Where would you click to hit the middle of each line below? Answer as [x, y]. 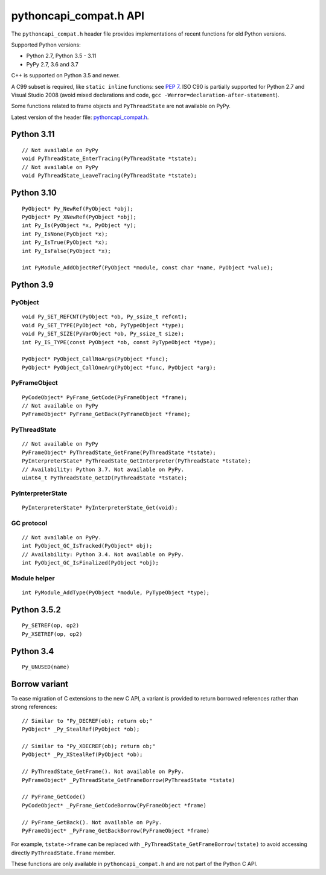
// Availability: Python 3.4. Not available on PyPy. [103, 554]
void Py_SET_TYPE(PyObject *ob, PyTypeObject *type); [103, 325]
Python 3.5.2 [36, 610]
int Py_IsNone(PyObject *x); [65, 234]
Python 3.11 [33, 134]
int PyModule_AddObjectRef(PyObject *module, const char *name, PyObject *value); [148, 268]
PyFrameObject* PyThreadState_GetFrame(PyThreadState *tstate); [119, 452]
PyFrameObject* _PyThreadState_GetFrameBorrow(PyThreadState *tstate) [129, 780]
